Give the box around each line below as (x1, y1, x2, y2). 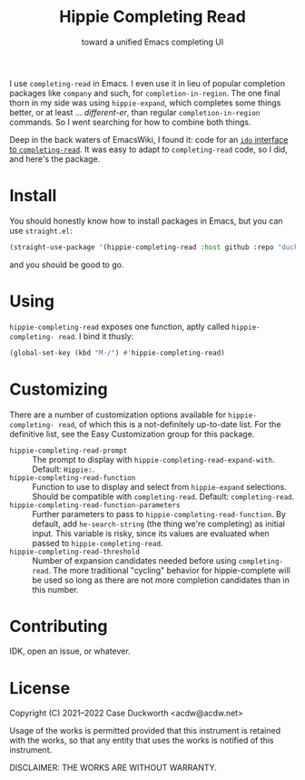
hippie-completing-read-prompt (9, 445, 128, 455)
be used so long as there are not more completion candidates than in (32, 575, 290, 585)
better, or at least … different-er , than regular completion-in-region (9, 106, 261, 117)
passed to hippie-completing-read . (32, 537, 163, 548)
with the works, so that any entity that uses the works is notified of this (9, 735, 274, 746)
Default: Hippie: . (32, 464, 95, 475)
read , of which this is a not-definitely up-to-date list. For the (57, 418, 281, 429)
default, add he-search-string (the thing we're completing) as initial (32, 518, 286, 529)
